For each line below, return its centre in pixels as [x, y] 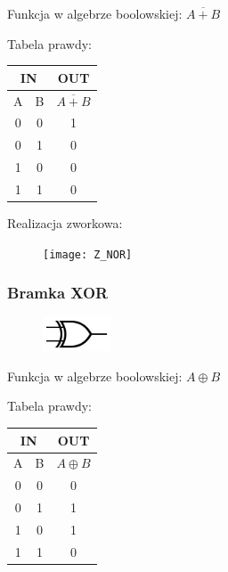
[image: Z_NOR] [88, 254]
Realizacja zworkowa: [65, 223]
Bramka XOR [58, 293]
